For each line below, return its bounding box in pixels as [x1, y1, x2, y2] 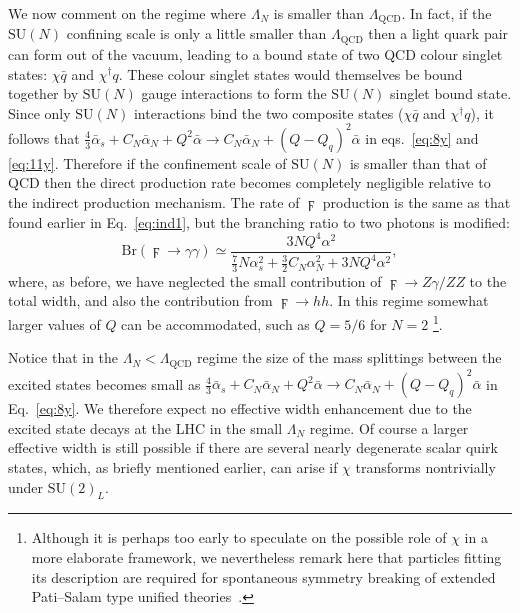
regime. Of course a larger [309, 417, 469, 438]
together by [8, 83, 79, 104]
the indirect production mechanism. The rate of [8, 191, 300, 212]
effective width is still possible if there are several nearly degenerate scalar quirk [8, 437, 498, 458]
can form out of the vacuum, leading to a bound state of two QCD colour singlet [8, 43, 503, 64]
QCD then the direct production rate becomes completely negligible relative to [8, 172, 491, 193]
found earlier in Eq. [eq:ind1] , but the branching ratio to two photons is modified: [8, 211, 510, 232]
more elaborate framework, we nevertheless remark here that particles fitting [31, 547, 502, 568]
